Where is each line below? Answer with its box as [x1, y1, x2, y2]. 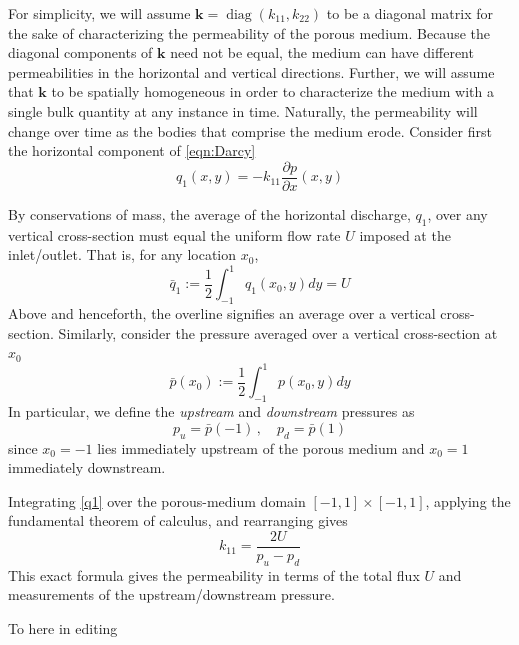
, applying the [425, 490, 511, 511]
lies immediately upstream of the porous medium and [97, 437, 425, 458]
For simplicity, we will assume [8, 3, 191, 23]
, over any [427, 203, 488, 224]
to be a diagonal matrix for [326, 3, 493, 23]
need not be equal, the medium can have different [170, 42, 474, 63]
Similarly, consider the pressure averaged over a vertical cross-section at [58, 322, 498, 343]
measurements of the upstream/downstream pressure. [8, 584, 335, 605]
